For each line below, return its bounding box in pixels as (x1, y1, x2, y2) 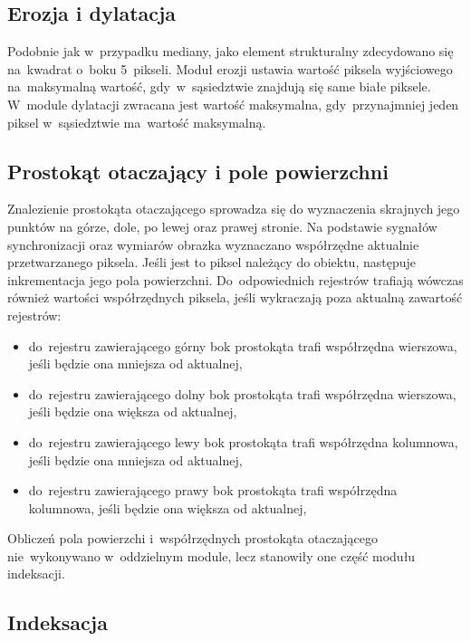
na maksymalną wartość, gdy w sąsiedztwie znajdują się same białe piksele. (7, 77, 431, 96)
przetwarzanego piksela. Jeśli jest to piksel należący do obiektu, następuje (7, 253, 416, 272)
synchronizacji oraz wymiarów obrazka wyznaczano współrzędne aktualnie (7, 234, 419, 254)
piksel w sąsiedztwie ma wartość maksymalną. (7, 112, 266, 131)
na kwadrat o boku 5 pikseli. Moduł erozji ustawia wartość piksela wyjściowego (7, 59, 453, 78)
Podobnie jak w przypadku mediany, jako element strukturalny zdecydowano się (7, 42, 454, 61)
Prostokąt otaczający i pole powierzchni (7, 157, 389, 185)
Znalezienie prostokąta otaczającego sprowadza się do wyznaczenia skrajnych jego (7, 199, 460, 218)
